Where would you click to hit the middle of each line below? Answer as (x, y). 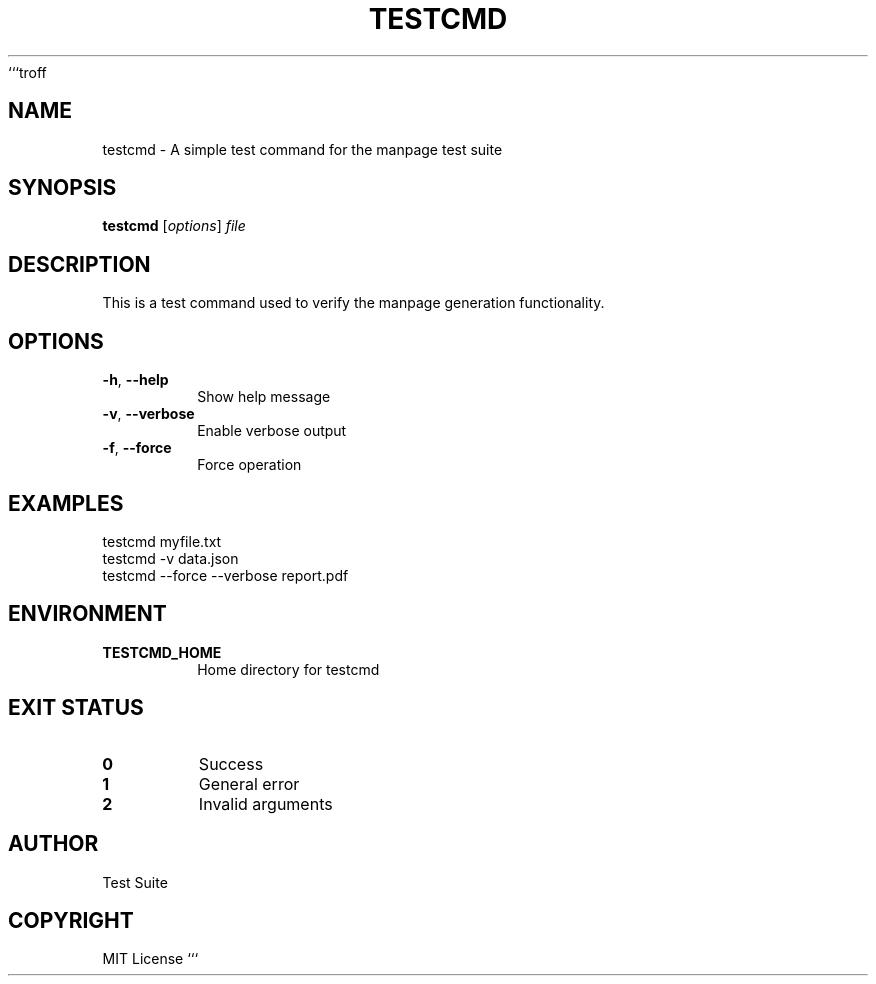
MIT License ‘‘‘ (150, 959)
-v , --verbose (148, 414)
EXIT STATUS (76, 708)
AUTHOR (53, 844)
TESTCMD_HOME (162, 652)
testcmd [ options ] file (174, 226)
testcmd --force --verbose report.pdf (225, 575)
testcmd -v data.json (170, 558)
